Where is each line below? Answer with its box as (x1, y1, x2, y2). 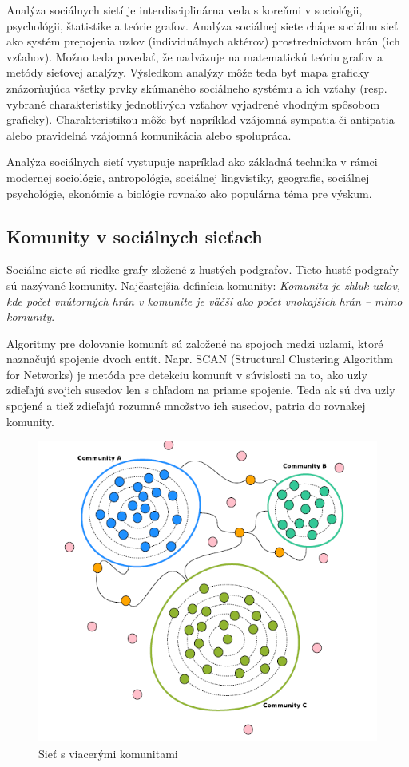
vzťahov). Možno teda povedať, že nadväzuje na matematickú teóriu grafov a (6, 48, 383, 65)
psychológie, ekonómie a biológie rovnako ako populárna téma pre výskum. (6, 184, 372, 201)
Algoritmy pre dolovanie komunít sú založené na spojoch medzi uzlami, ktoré (6, 334, 383, 351)
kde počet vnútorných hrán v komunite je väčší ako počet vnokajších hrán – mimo (6, 292, 403, 309)
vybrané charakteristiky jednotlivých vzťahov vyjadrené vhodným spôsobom (6, 95, 380, 112)
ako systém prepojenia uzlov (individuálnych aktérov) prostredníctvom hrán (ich (6, 33, 400, 49)
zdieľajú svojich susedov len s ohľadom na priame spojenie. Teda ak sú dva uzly (6, 382, 395, 398)
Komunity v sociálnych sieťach (6, 223, 263, 248)
